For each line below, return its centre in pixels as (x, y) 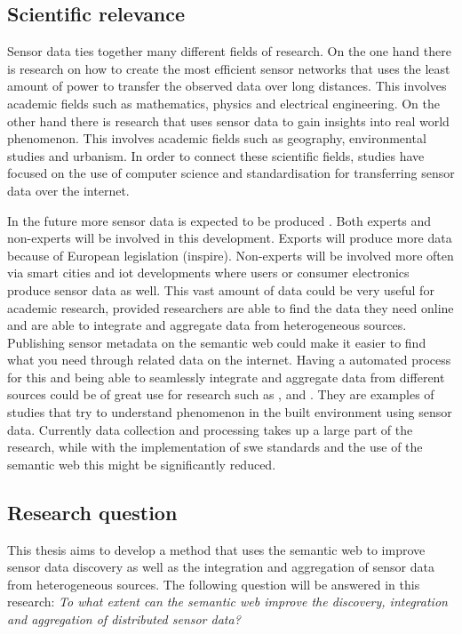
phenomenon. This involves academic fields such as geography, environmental (217, 138)
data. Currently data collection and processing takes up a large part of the (210, 429)
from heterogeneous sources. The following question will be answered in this (214, 584)
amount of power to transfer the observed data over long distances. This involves (227, 86)
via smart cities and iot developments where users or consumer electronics (208, 273)
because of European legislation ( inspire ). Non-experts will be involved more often (231, 255)
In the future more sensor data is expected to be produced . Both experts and (219, 220)
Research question (92, 512)
